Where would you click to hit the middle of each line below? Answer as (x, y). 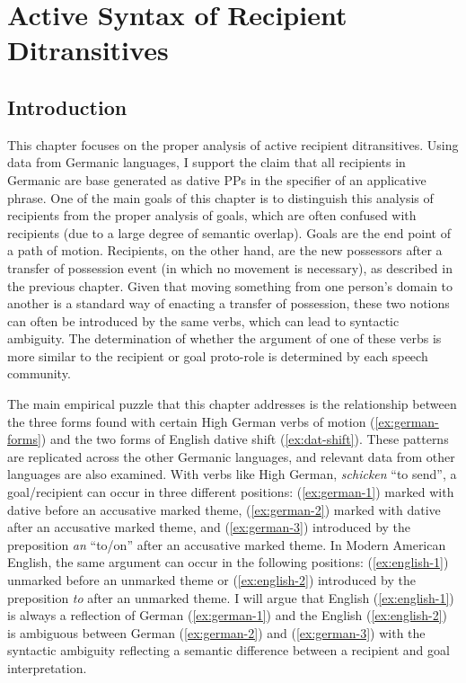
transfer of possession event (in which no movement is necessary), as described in (230, 267)
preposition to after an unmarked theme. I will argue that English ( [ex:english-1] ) (231, 597)
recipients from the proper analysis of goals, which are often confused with (212, 215)
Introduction (67, 106)
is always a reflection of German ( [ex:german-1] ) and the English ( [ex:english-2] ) (227, 615)
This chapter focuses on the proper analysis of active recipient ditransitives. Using (233, 144)
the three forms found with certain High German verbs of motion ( (191, 421)
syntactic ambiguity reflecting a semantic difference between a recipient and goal (229, 650)
